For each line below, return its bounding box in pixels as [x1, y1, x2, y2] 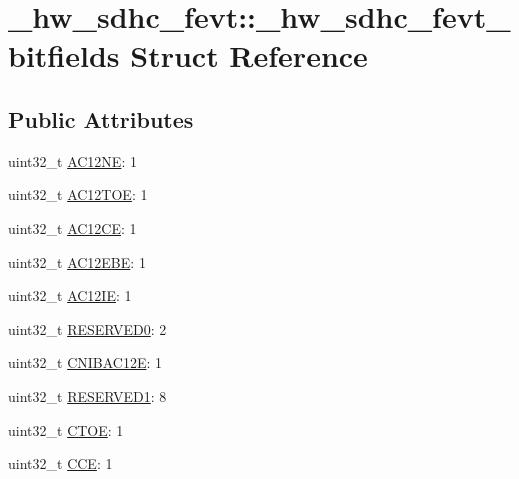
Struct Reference [130, 35, 368, 76]
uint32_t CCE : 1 [8, 453, 113, 474]
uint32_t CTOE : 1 [8, 419, 124, 440]
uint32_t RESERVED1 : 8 [8, 385, 167, 406]
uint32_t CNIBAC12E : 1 [8, 352, 163, 373]
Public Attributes [8, 103, 194, 134]
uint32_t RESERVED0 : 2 [8, 318, 167, 339]
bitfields [8, 35, 120, 76]
